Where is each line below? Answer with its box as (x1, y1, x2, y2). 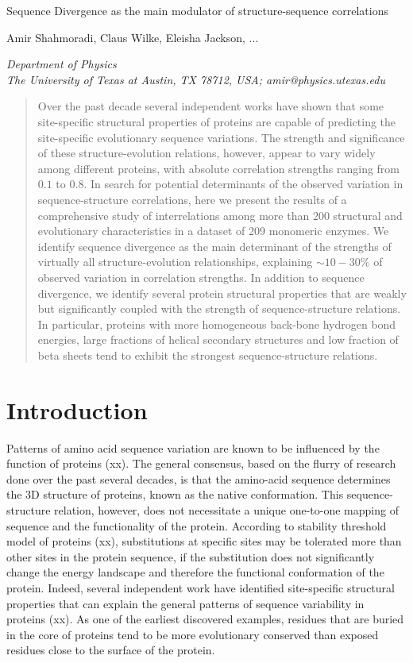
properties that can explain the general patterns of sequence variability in (6, 595, 365, 611)
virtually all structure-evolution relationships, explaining (37, 253, 313, 270)
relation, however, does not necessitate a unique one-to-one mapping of (54, 501, 399, 518)
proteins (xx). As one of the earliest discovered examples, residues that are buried (6, 611, 404, 627)
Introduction (6, 393, 148, 426)
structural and (333, 206, 403, 223)
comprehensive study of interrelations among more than (37, 206, 310, 223)
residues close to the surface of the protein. (6, 642, 215, 658)
